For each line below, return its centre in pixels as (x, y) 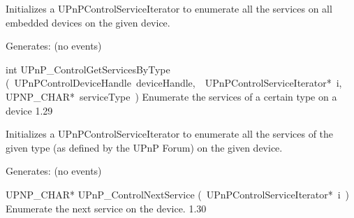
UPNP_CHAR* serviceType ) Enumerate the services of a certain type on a (171, 96)
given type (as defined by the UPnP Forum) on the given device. (144, 147)
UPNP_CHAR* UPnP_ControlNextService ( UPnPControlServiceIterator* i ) (178, 194)
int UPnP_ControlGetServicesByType (88, 69)
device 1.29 (29, 110)
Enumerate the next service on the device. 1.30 (106, 208)
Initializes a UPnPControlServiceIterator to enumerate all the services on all (169, 8)
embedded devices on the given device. (88, 22)
